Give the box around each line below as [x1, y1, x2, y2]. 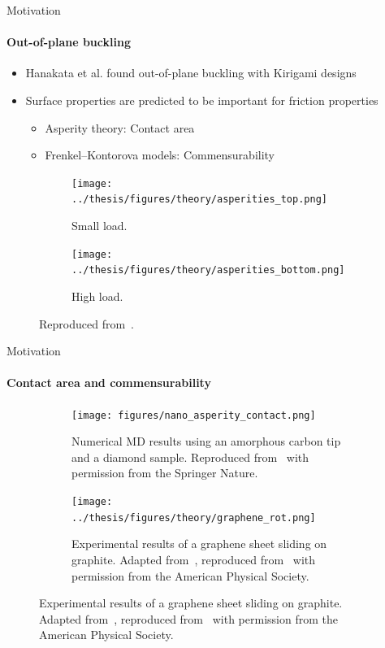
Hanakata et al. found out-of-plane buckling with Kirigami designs [25, 64, 357, 81]
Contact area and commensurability [6, 374, 211, 391]
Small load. [71, 217, 128, 234]
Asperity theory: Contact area [45, 119, 195, 136]
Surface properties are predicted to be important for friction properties [25, 91, 379, 108]
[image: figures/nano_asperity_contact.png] [71, 409, 316, 421]
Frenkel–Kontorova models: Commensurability [45, 146, 275, 163]
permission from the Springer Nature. [71, 464, 258, 481]
